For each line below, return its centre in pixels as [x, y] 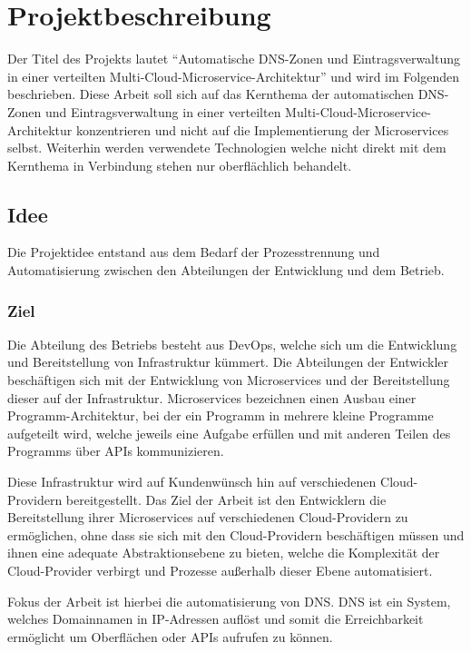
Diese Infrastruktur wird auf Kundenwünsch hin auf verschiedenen [192, 482]
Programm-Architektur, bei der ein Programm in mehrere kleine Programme [221, 415]
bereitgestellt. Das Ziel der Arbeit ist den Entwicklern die [226, 499]
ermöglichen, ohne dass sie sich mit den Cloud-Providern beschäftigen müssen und [236, 534]
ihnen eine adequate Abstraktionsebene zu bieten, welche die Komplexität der [224, 553]
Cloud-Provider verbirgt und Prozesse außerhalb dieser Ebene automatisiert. [220, 571]
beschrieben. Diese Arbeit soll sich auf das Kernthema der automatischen [211, 94]
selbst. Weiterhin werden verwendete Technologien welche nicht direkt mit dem [227, 148]
